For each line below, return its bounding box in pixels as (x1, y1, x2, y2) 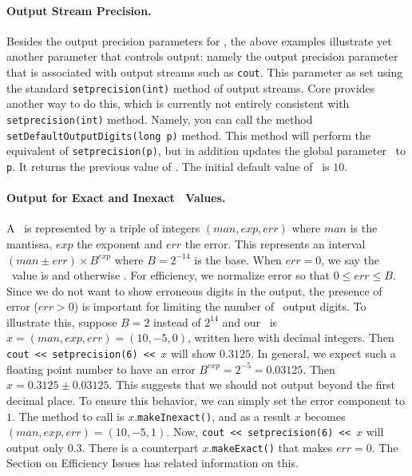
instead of (153, 313, 201, 330)
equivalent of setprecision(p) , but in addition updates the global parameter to (6, 142, 406, 159)
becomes (304, 407, 346, 424)
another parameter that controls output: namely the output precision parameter (6, 48, 398, 65)
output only (6, 438, 64, 455)
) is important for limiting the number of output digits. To (73, 298, 366, 315)
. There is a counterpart (81, 438, 199, 455)
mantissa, (6, 235, 53, 252)
